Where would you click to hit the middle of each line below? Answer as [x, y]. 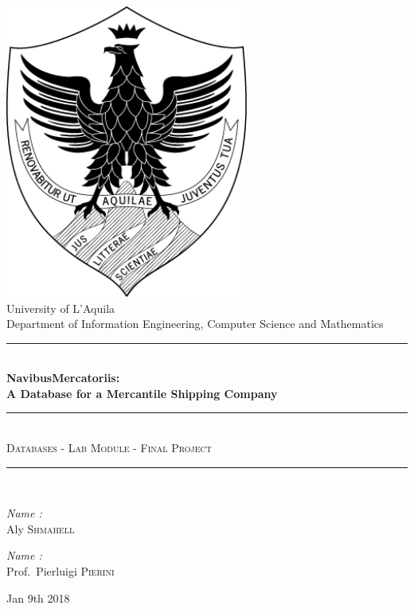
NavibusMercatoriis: [63, 378]
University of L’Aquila [61, 308]
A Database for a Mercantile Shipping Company [142, 393]
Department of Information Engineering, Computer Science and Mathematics [195, 324]
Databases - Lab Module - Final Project [109, 448]
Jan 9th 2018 [38, 597]
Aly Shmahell [41, 528]
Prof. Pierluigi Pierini [61, 571]
